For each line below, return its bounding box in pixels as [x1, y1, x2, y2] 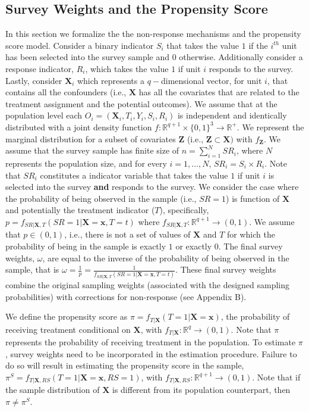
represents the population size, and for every [5, 157, 167, 169]
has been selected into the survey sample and [5, 51, 170, 63]
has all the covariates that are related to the [138, 86, 299, 98]
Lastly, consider [5, 74, 62, 86]
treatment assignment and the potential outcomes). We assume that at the [5, 97, 278, 110]
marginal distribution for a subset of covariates [5, 132, 176, 145]
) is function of [226, 192, 280, 204]
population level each [5, 109, 83, 121]
